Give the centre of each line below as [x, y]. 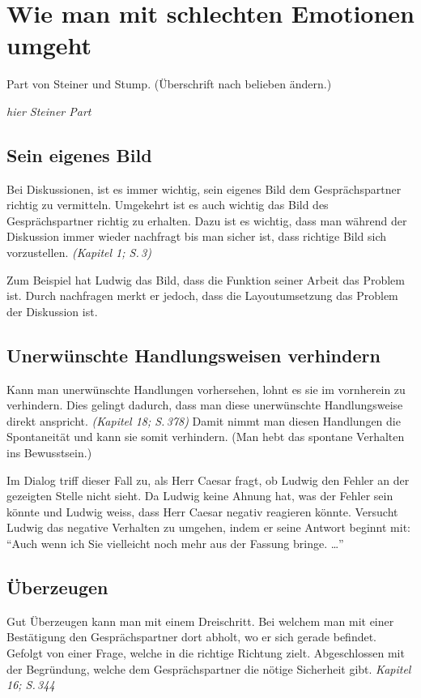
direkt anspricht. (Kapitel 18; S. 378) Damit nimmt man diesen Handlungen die [204, 420]
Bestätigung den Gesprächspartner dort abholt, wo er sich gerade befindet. [192, 637]
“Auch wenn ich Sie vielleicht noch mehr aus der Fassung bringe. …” [175, 543]
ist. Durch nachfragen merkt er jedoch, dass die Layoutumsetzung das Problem [202, 295]
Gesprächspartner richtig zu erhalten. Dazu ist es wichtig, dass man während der [207, 220]
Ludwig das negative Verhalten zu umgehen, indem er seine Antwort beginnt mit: [209, 527]
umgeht [49, 45]
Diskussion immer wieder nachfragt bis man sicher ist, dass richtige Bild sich [197, 236]
